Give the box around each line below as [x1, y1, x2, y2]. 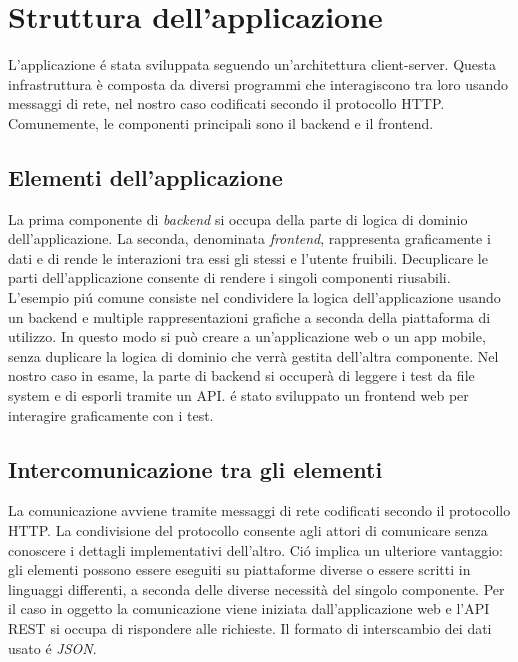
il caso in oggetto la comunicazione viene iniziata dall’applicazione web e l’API [8, 598, 490, 619]
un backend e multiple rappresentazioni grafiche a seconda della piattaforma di [8, 306, 491, 327]
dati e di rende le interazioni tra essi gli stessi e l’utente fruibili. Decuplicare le [8, 247, 488, 268]
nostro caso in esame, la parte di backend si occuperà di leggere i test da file [8, 365, 475, 386]
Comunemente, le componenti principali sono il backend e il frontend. [8, 112, 434, 133]
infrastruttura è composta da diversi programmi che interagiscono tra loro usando [8, 73, 509, 94]
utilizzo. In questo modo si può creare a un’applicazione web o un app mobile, [8, 326, 486, 347]
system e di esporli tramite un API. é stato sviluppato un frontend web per [8, 385, 469, 406]
